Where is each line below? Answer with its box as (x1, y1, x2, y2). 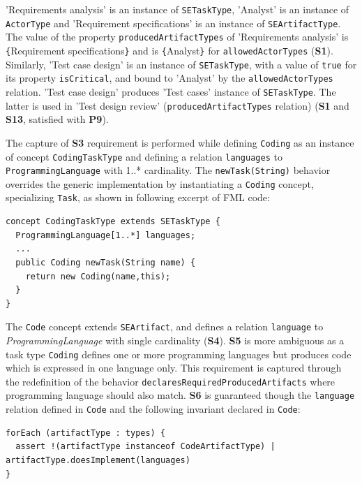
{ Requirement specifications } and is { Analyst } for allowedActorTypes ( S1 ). (6, 43, 333, 57)
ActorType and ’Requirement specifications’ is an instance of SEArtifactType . (6, 15, 341, 30)
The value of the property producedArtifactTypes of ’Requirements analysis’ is (6, 29, 349, 44)
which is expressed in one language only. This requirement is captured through (6, 360, 342, 375)
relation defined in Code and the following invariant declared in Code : (6, 402, 301, 416)
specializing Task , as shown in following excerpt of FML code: (6, 190, 270, 205)
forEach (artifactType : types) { (6, 427, 166, 438)
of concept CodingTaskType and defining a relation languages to (6, 149, 282, 163)
